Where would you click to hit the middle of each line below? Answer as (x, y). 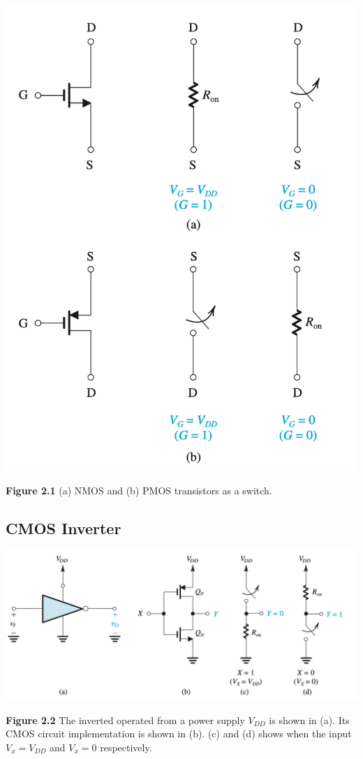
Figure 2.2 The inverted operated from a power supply (125, 720)
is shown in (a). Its (309, 720)
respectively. (126, 747)
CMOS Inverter (64, 528)
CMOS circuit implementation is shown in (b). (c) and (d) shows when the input (179, 734)
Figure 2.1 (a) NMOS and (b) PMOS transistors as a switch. (139, 490)
